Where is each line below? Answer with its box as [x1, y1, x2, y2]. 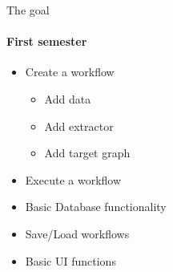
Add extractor [44, 117, 114, 134]
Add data [44, 90, 91, 107]
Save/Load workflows [25, 225, 130, 242]
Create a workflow [25, 63, 115, 80]
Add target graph [44, 144, 131, 161]
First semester [6, 33, 87, 50]
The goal [6, 2, 50, 18]
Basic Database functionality [25, 198, 167, 215]
